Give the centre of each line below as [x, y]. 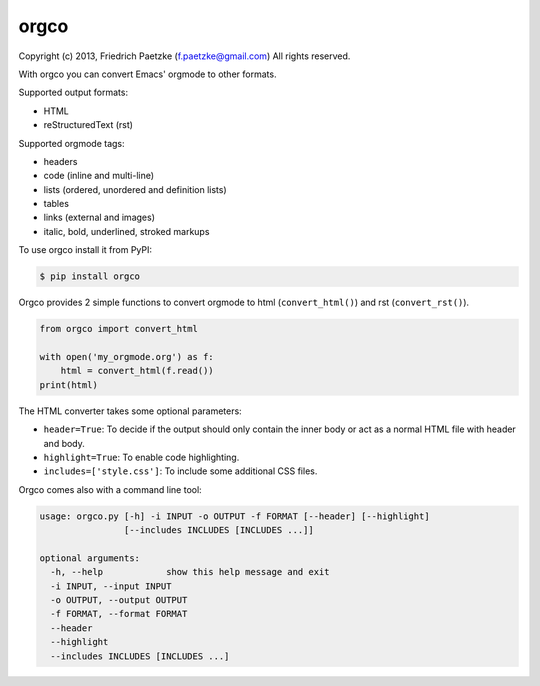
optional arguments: [89, 558]
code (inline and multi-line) [99, 176]
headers [60, 161]
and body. [64, 443]
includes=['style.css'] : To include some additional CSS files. [180, 471]
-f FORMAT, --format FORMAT [119, 614]
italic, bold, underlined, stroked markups [126, 231]
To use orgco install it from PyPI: [85, 250]
